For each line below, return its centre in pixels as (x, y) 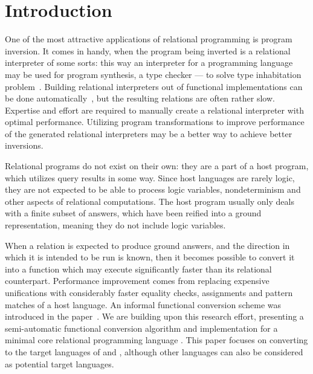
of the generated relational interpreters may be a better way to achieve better (149, 133)
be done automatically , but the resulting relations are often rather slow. (140, 98)
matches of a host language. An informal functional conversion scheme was (143, 304)
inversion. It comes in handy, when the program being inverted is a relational (148, 50)
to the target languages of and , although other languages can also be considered (154, 351)
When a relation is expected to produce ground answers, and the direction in (147, 245)
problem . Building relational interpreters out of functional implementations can (154, 86)
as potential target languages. (60, 363)
